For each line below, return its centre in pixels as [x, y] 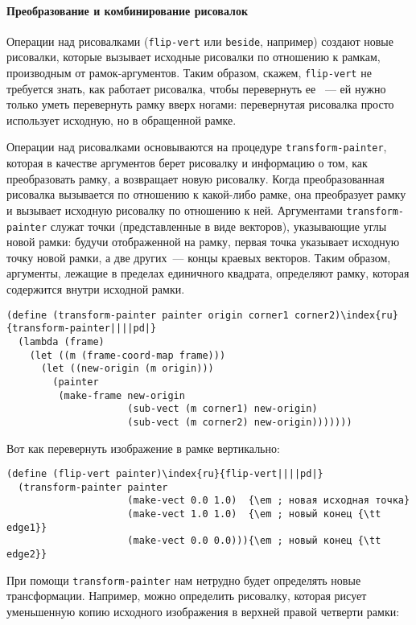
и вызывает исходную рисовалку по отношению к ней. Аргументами [175, 210]
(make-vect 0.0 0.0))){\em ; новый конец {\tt [254, 541]
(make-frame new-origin [122, 395]
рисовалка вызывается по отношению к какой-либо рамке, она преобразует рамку [206, 194]
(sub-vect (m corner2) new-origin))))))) [240, 422]
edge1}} [27, 527]
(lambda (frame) [61, 341]
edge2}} [27, 555]
